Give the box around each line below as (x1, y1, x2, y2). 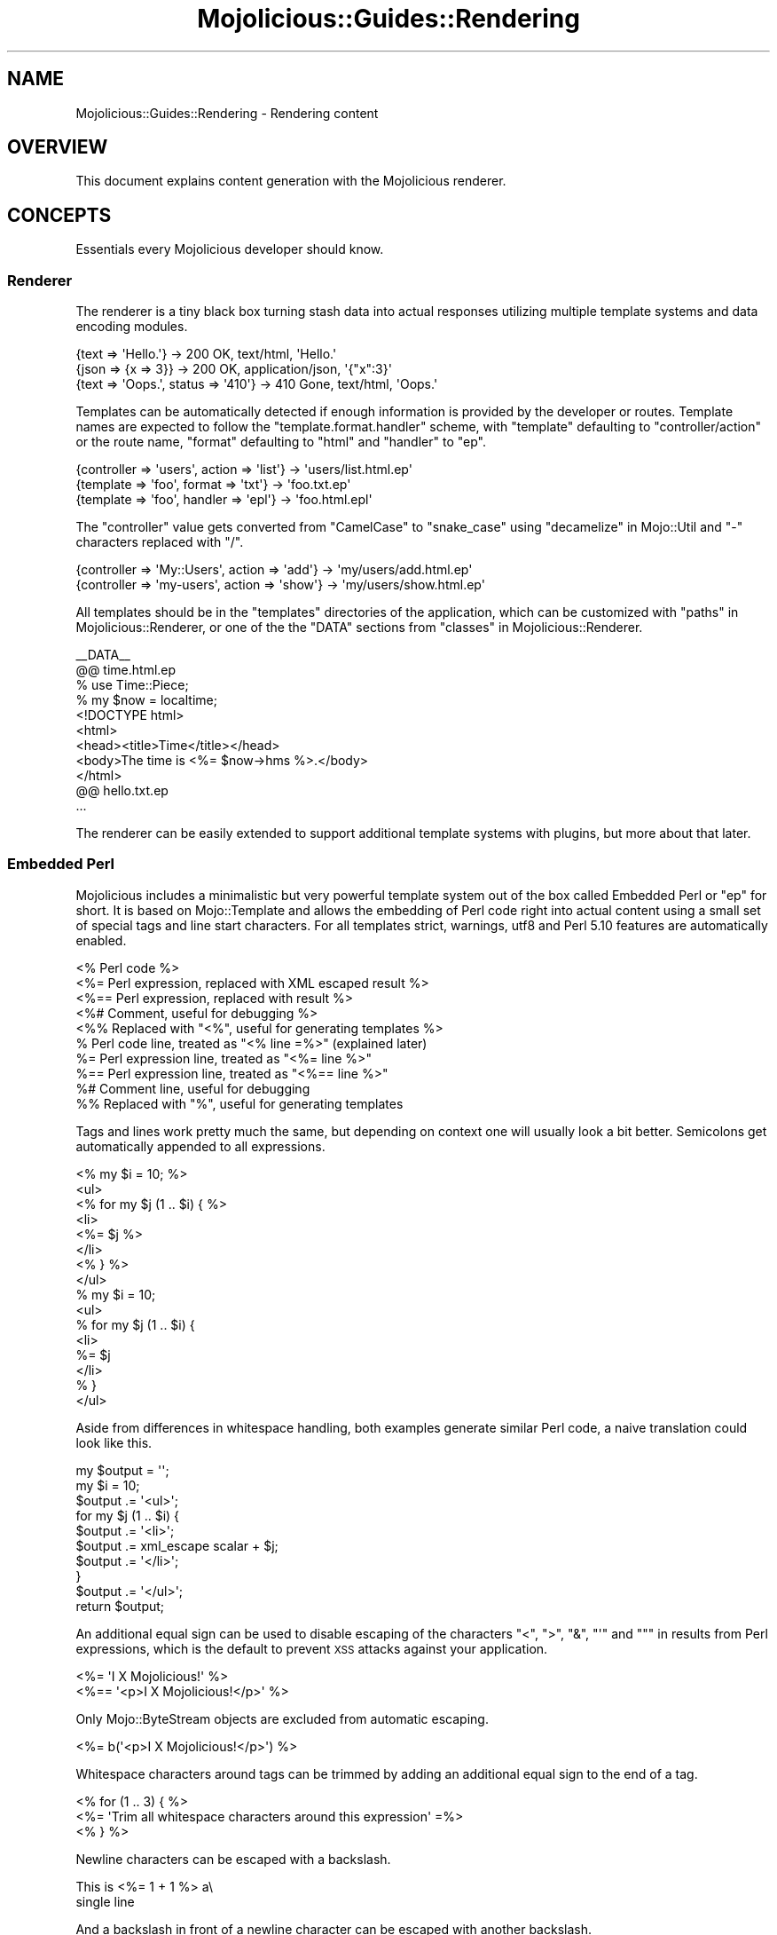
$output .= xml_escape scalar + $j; (75, 1537, 279, 1553)
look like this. (75, 1434, 153, 1450)
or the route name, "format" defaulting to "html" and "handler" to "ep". (75, 434, 486, 450)
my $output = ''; (75, 1462, 169, 1478)
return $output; (75, 1598, 165, 1614)
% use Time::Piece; (75, 677, 189, 693)
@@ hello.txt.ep (75, 783, 169, 799)
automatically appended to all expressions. (75, 1138, 326, 1154)
